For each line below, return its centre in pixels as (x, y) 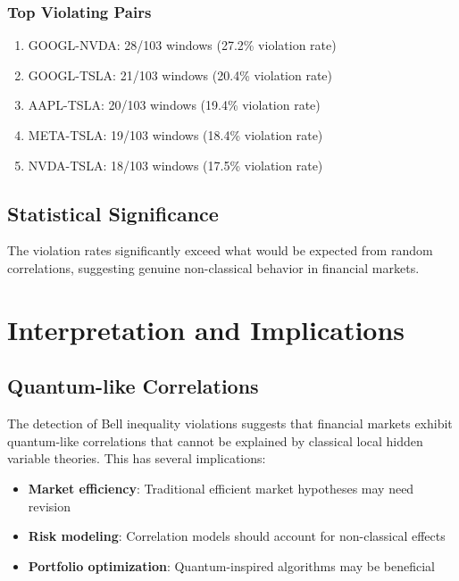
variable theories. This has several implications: (137, 458)
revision (49, 506)
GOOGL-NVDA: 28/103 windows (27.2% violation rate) (182, 45)
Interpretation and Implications (206, 329)
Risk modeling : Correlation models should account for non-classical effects (237, 536)
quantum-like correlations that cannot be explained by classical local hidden (215, 440)
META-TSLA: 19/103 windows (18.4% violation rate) (175, 135)
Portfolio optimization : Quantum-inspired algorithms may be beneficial (231, 565)
